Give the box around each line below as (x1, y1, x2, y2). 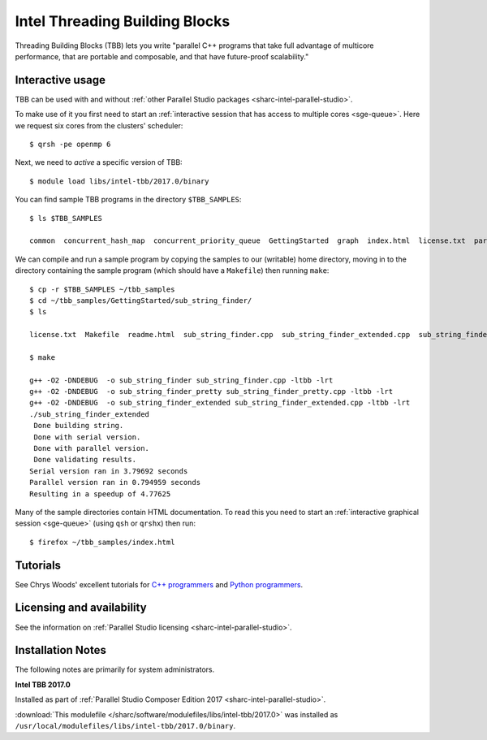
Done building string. (33, 421, 124, 431)
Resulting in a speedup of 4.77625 (29, 489, 171, 499)
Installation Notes (15, 643, 107, 657)
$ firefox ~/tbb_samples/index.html (29, 537, 175, 547)
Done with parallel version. (33, 444, 150, 452)
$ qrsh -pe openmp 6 (29, 140, 111, 149)
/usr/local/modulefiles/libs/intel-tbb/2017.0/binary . (15, 721, 235, 731)
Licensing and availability (15, 601, 147, 615)
